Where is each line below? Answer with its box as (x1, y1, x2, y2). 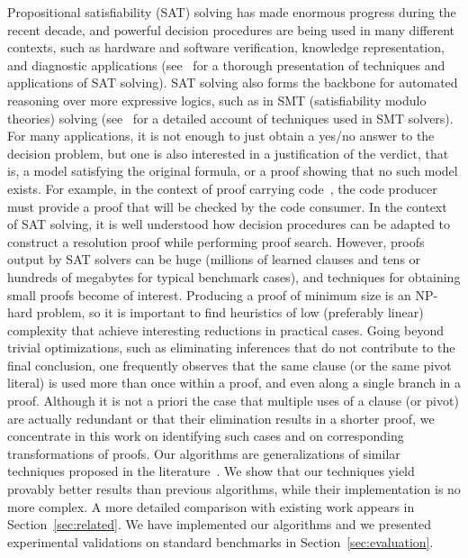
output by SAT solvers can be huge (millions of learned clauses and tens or (7, 250, 421, 269)
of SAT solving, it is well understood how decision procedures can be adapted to (7, 215, 451, 233)
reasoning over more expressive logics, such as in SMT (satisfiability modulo (7, 90, 427, 109)
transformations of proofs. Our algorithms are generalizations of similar (7, 444, 400, 462)
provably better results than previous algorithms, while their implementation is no (7, 480, 461, 499)
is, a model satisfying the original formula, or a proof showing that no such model (7, 161, 458, 180)
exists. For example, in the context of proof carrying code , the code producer (7, 178, 437, 197)
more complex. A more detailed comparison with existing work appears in (7, 497, 415, 516)
